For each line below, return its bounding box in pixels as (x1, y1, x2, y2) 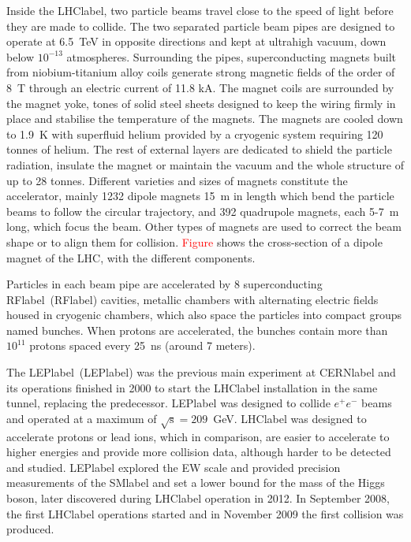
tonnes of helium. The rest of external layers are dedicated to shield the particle (6, 141, 392, 158)
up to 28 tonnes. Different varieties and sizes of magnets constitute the (6, 172, 348, 188)
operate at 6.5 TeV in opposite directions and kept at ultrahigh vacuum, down (6, 33, 387, 50)
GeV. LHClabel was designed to (213, 410, 367, 426)
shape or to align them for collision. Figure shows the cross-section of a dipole (6, 233, 383, 250)
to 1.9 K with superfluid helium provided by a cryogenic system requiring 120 (6, 125, 383, 142)
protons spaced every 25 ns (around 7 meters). (29, 337, 256, 354)
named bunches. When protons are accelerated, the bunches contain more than (6, 321, 388, 338)
